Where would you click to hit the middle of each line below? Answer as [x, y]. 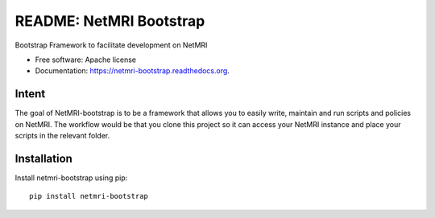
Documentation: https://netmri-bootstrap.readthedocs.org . [132, 71]
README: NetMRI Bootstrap [110, 21]
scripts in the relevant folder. [62, 136]
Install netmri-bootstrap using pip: [71, 178]
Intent [30, 94]
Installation [43, 158]
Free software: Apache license [86, 60]
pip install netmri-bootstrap [89, 196]
